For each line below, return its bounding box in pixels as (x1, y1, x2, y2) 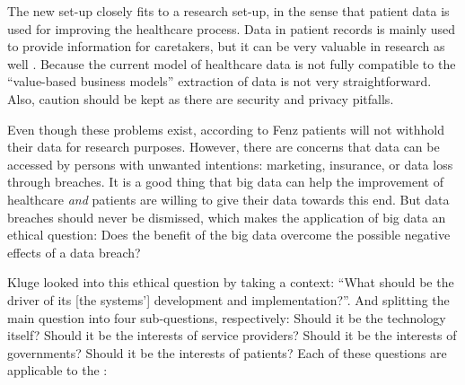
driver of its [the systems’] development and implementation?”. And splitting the (7, 290, 450, 309)
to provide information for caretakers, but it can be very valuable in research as (7, 37, 445, 56)
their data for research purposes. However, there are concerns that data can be (7, 137, 440, 156)
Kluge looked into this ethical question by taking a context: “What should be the (7, 273, 454, 292)
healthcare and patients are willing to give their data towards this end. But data (7, 189, 450, 208)
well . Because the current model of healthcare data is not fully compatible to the (7, 54, 456, 73)
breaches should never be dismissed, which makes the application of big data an (7, 207, 446, 226)
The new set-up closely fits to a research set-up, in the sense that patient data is (7, 2, 450, 20)
